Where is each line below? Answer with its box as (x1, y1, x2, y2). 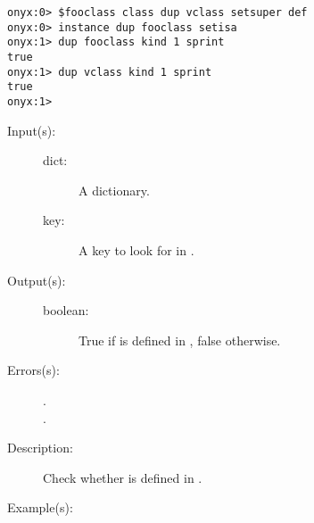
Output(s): (7, 270, 66, 289)
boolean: (43, 301, 89, 320)
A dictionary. (78, 180, 150, 199)
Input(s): (7, 120, 56, 139)
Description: (7, 438, 73, 457)
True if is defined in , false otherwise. (78, 330, 281, 349)
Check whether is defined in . (43, 468, 202, 486)
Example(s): (7, 498, 73, 517)
